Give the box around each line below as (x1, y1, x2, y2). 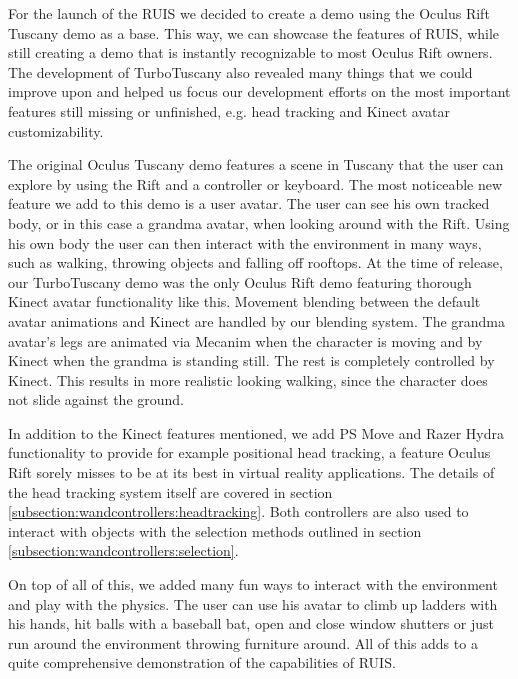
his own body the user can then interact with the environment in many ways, (8, 232, 482, 253)
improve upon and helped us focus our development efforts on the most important (8, 81, 511, 102)
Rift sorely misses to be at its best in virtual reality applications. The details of (8, 462, 495, 483)
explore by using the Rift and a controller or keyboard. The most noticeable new (8, 173, 503, 194)
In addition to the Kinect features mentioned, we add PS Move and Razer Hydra (8, 422, 505, 443)
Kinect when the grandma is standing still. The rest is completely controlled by (8, 350, 495, 371)
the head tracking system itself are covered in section (8, 481, 333, 502)
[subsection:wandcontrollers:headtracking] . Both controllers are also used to (8, 501, 469, 522)
